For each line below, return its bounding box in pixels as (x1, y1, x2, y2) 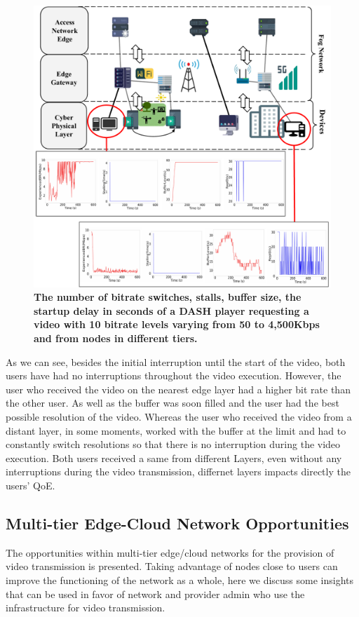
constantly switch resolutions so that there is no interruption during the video (6, 437, 341, 452)
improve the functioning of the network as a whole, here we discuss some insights (6, 572, 354, 587)
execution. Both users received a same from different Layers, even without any (6, 450, 342, 465)
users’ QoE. (6, 477, 55, 492)
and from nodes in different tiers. (34, 331, 198, 346)
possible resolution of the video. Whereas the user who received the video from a (6, 409, 352, 423)
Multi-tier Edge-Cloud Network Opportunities (6, 512, 349, 534)
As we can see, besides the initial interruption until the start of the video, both (6, 354, 346, 369)
